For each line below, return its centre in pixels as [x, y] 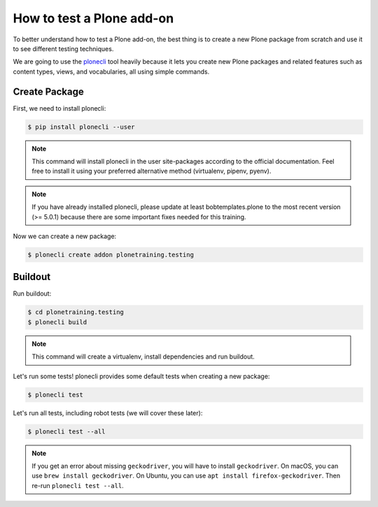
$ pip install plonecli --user [82, 127]
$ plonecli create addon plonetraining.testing [111, 255]
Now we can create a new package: [65, 236]
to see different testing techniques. [63, 48]
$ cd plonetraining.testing [76, 312]
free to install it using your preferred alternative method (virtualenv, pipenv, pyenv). [152, 171]
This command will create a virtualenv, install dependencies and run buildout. [143, 356]
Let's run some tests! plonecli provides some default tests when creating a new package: [141, 376]
